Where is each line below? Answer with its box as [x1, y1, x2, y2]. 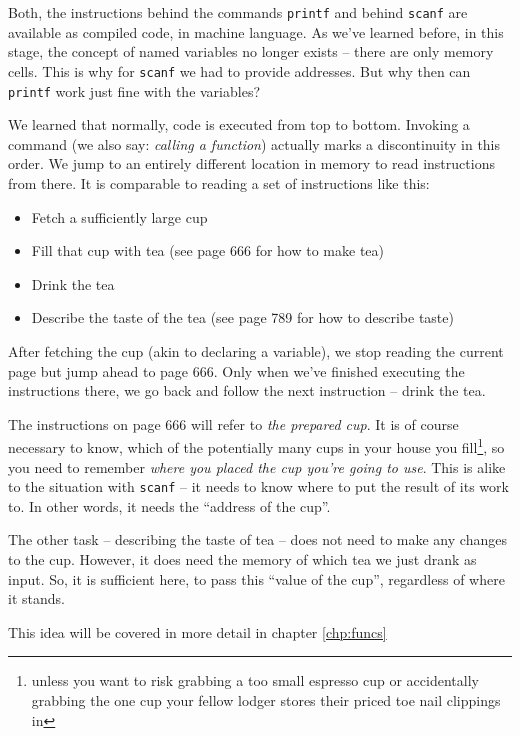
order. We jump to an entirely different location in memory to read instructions [8, 153, 495, 174]
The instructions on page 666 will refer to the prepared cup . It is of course [8, 413, 459, 434]
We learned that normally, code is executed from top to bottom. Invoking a [8, 114, 470, 135]
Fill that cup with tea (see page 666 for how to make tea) [31, 240, 385, 261]
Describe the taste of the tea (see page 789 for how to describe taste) [31, 307, 454, 328]
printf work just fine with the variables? [8, 80, 261, 101]
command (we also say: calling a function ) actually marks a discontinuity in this [8, 133, 501, 154]
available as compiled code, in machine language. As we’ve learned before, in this [8, 21, 504, 42]
